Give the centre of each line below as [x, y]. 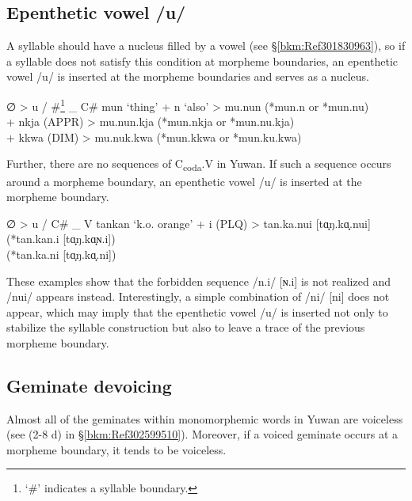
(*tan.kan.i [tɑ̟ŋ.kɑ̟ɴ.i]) [61, 239]
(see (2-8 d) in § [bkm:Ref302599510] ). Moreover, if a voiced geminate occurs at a [202, 434]
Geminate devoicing [89, 385]
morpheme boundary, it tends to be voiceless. [116, 449]
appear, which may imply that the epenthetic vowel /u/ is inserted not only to [197, 311]
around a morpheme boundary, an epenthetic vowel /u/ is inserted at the [184, 181]
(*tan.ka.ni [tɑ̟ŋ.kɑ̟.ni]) [61, 254]
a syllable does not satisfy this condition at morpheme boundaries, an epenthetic [202, 61]
